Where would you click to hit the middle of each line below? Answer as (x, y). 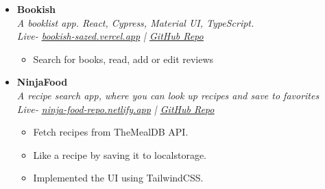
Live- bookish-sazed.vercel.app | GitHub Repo (110, 36)
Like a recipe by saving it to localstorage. (120, 154)
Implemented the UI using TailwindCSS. (118, 178)
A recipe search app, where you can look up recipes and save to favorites (168, 95)
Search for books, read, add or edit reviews (123, 59)
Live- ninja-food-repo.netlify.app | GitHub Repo (116, 109)
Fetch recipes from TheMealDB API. (111, 132)
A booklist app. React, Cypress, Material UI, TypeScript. (135, 22)
